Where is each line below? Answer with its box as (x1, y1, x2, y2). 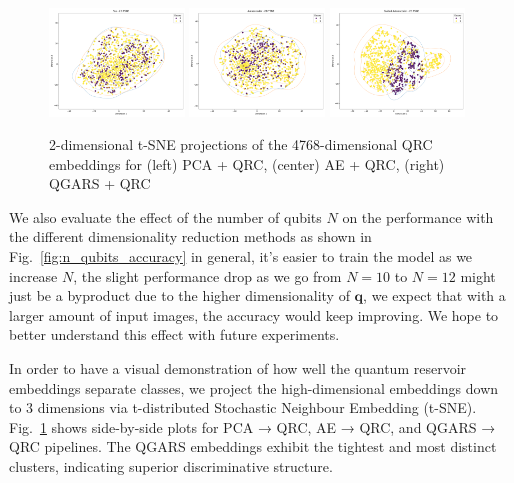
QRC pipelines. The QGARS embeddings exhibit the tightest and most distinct (9, 436, 497, 457)
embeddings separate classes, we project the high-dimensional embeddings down (9, 377, 499, 398)
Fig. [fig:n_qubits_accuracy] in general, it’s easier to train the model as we (9, 246, 473, 267)
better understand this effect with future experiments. (9, 324, 340, 345)
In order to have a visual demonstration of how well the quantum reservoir (9, 358, 467, 379)
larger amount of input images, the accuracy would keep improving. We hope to (9, 304, 499, 325)
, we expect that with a (363, 285, 506, 306)
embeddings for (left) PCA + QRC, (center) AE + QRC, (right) (49, 153, 445, 174)
